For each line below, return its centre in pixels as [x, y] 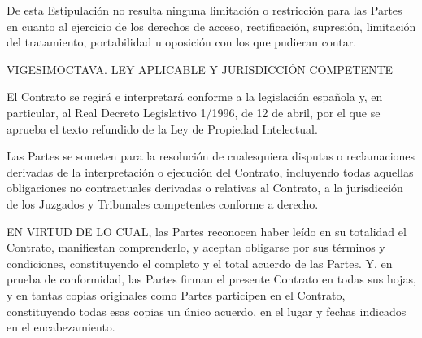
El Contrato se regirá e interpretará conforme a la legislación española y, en [195, 97]
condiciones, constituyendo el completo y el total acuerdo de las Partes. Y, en [200, 263]
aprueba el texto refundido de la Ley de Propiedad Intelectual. [162, 128]
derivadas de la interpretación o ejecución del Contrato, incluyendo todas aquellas [210, 171]
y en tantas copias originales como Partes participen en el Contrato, [176, 294]
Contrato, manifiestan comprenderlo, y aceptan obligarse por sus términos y [196, 247]
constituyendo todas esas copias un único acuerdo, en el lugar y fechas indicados [207, 311]
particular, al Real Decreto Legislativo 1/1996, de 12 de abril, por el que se [194, 112]
